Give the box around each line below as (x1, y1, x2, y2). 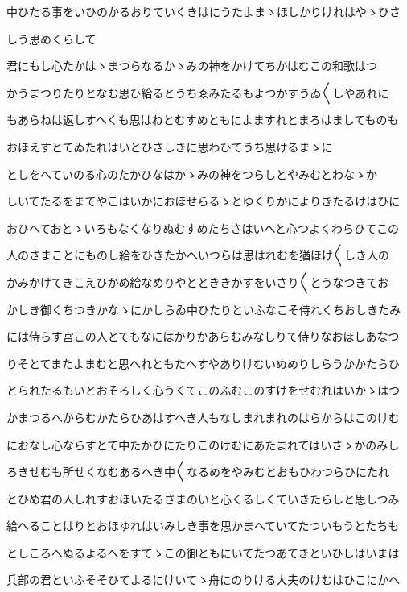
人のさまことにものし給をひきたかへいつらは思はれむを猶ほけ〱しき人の (6, 246, 389, 263)
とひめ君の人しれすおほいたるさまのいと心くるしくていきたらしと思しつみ (6, 490, 400, 507)
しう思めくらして (6, 30, 97, 47)
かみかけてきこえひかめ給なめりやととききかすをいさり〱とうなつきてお (6, 273, 389, 290)
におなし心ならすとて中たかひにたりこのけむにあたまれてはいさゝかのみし (6, 436, 400, 453)
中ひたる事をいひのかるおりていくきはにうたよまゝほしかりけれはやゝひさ (6, 3, 401, 19)
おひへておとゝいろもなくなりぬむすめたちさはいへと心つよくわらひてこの (6, 219, 399, 236)
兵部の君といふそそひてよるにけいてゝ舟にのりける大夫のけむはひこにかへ (6, 571, 401, 588)
